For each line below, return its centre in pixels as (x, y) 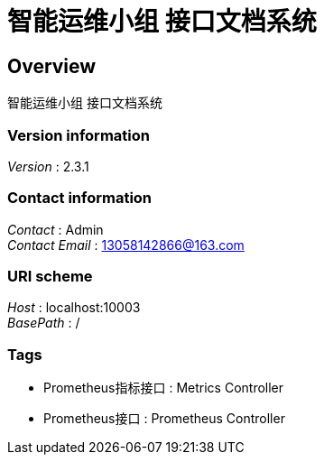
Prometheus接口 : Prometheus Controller (164, 419)
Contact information (80, 198)
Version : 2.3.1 (48, 166)
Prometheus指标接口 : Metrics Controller (164, 388)
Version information (79, 135)
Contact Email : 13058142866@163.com (126, 245)
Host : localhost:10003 (74, 308)
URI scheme (50, 277)
